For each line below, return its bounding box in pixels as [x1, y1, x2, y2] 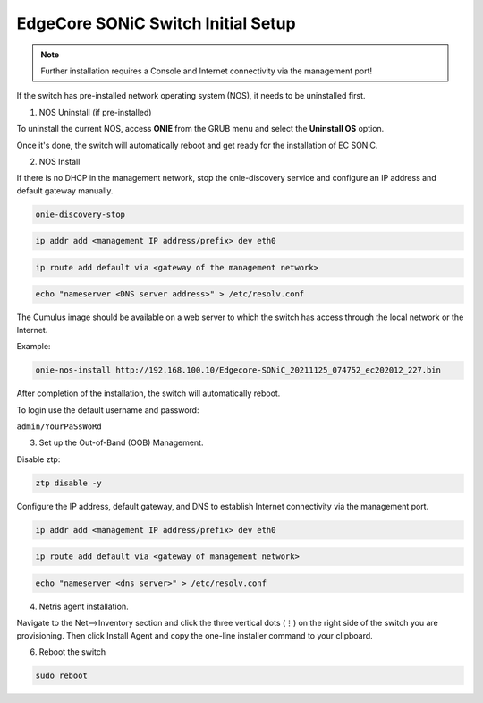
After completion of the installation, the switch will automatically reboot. [16, 388, 281, 399]
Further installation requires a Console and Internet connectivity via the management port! [40, 65, 373, 76]
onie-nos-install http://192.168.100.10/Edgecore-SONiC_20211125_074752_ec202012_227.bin [35, 365, 442, 375]
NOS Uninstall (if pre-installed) [38, 107, 152, 117]
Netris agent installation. [38, 601, 129, 612]
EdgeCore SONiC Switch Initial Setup [16, 13, 296, 33]
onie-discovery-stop [35, 209, 125, 219]
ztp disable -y [35, 477, 102, 488]
